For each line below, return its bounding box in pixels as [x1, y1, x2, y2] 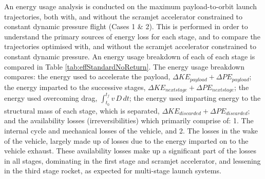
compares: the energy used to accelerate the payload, [4, 71, 171, 82]
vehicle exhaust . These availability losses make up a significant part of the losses [4, 145, 257, 156]
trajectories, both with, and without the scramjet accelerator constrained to [4, 11, 243, 21]
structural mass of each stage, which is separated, [4, 105, 160, 116]
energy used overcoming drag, [4, 92, 98, 103]
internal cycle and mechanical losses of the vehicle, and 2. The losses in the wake [4, 125, 258, 136]
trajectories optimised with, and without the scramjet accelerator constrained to [4, 41, 256, 52]
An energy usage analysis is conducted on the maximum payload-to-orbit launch [4, 1, 257, 11]
